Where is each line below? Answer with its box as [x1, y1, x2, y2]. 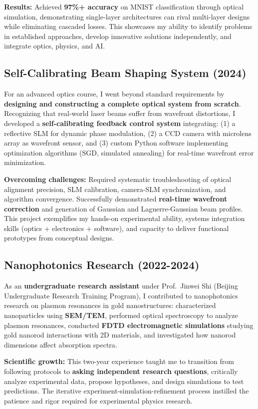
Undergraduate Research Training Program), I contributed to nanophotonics [4, 290, 238, 300]
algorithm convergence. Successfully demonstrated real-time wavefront [4, 193, 228, 204]
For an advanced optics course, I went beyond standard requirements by [4, 88, 225, 99]
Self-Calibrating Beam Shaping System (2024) [4, 65, 247, 80]
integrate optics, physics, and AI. [4, 40, 105, 51]
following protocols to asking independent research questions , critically [4, 366, 238, 376]
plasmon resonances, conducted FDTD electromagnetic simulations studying [4, 319, 254, 330]
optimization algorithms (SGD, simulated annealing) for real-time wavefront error [4, 147, 254, 157]
